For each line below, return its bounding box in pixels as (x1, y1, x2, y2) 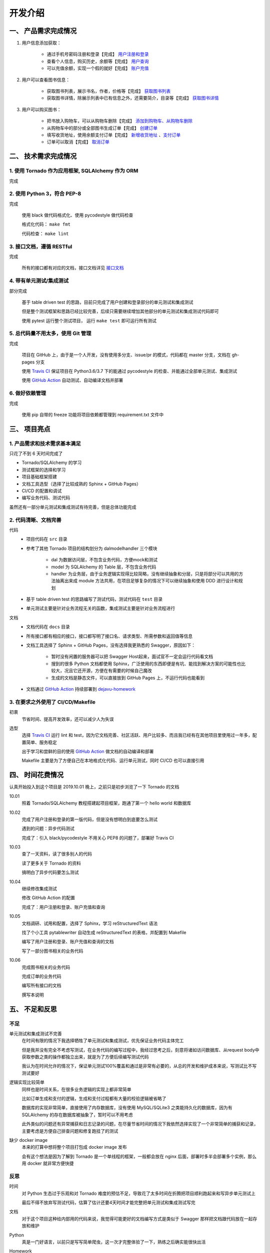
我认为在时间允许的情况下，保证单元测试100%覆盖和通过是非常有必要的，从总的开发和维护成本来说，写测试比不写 (21, 1063, 257, 1069)
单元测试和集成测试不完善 (9, 1030, 62, 1036)
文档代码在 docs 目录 (26, 624, 70, 630)
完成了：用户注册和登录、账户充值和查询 (21, 904, 105, 910)
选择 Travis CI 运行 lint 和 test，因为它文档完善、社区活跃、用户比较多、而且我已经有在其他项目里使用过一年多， (21, 732, 252, 738)
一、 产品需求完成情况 (9, 27, 77, 35)
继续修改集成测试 (21, 886, 57, 892)
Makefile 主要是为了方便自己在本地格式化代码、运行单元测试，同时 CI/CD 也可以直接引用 (21, 757, 204, 764)
